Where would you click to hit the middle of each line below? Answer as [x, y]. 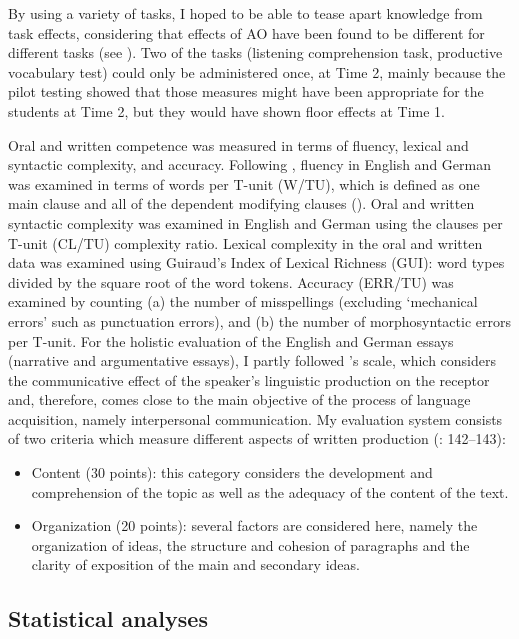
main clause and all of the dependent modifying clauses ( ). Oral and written [241, 203]
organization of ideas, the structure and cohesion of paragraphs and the [250, 544]
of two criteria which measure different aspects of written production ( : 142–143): [257, 438]
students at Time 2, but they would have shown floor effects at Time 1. [227, 110]
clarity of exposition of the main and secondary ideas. [195, 564]
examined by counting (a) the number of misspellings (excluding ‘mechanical [243, 301]
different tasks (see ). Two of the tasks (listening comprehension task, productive [255, 52]
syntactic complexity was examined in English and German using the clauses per [255, 222]
